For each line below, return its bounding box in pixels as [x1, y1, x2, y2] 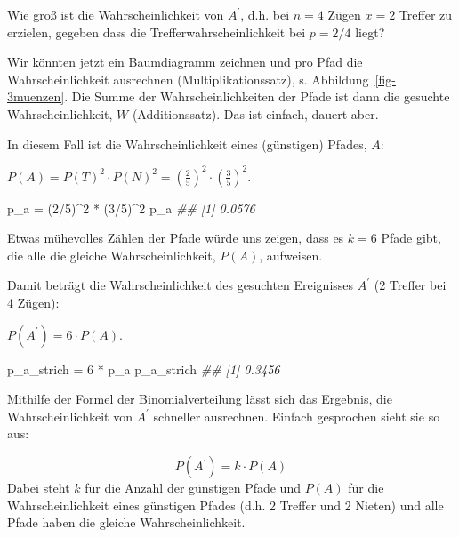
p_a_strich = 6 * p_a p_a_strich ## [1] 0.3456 [7, 359, 280, 378]
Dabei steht [7, 478, 70, 496]
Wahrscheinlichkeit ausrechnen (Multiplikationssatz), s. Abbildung [7, 69, 369, 88]
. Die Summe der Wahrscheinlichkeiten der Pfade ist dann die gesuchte [64, 87, 450, 106]
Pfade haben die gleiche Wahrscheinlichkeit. [7, 513, 246, 532]
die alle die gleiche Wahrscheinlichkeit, [7, 245, 216, 264]
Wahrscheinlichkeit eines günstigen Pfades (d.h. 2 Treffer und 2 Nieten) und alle [7, 495, 444, 514]
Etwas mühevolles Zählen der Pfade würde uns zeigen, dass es [7, 228, 344, 247]
